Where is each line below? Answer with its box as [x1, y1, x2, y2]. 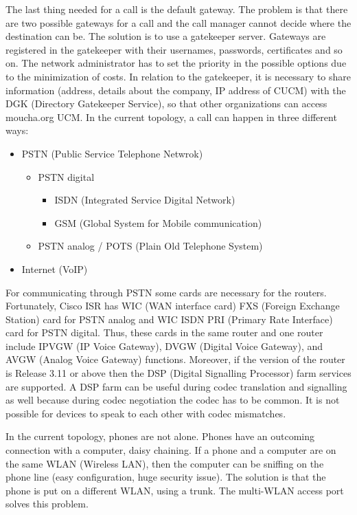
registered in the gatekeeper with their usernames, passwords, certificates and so [5, 42, 343, 56]
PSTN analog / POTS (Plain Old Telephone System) [38, 239, 263, 253]
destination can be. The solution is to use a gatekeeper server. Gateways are [5, 29, 326, 43]
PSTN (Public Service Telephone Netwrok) [21, 146, 203, 160]
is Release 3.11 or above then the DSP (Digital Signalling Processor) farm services [5, 366, 352, 380]
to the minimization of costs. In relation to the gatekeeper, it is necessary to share [5, 69, 352, 83]
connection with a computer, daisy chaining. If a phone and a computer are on [5, 443, 336, 457]
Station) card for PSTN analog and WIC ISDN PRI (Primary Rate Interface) [5, 311, 333, 326]
